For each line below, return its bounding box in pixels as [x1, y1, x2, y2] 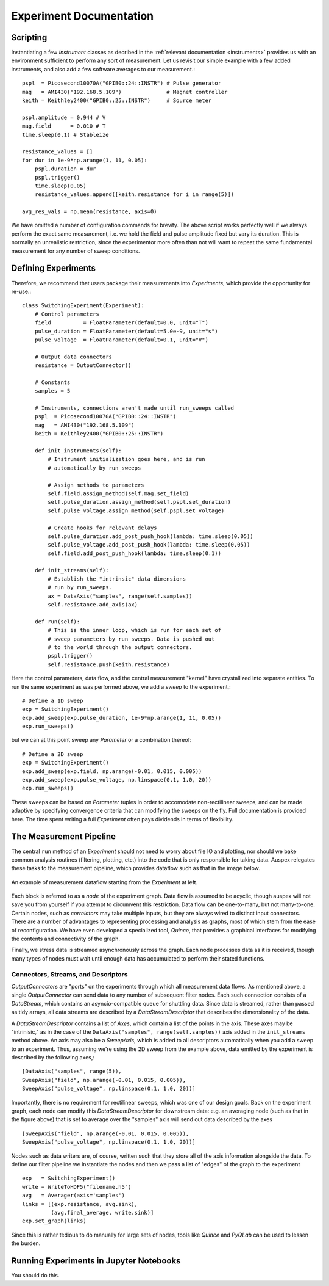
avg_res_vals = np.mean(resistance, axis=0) [22, 208, 158, 215]
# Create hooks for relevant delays [48, 524, 158, 531]
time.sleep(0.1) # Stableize [22, 131, 109, 138]
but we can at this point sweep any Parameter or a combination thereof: [11, 736, 192, 744]
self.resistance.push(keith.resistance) [48, 661, 170, 668]
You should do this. [11, 1272, 60, 1279]
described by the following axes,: [11, 1054, 94, 1061]
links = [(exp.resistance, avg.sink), [22, 1201, 138, 1207]
